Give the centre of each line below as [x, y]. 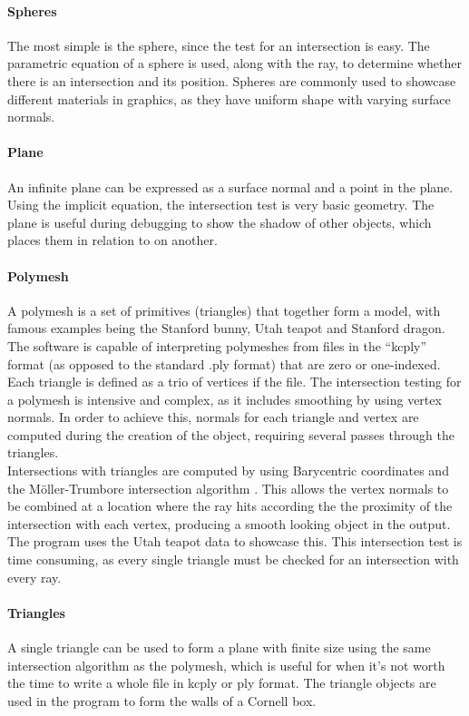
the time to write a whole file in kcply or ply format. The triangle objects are [222, 683]
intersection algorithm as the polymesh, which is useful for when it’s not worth [226, 665]
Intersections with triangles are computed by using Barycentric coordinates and [228, 471]
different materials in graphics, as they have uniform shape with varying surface [229, 98]
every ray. [34, 577]
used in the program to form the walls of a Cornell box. [162, 700]
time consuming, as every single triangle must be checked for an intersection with [233, 559]
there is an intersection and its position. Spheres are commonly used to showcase [232, 80]
